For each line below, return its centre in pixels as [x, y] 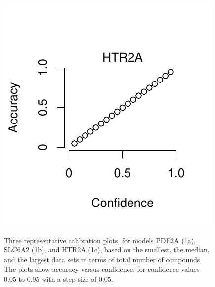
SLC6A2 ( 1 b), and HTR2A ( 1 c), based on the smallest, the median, [107, 250]
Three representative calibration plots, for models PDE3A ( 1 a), [100, 240]
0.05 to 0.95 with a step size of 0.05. [59, 278]
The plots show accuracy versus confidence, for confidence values [102, 269]
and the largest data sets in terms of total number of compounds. [103, 259]
